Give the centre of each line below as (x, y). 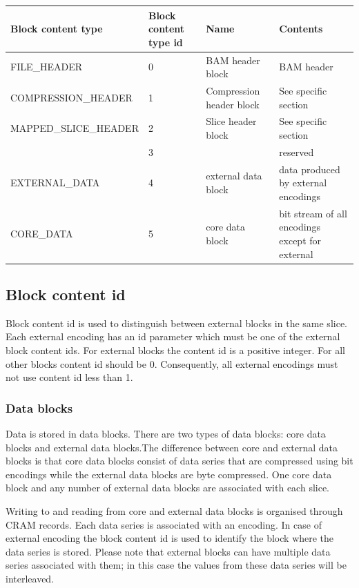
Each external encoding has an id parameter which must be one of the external (173, 336)
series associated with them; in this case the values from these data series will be (176, 565)
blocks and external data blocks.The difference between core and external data (172, 447)
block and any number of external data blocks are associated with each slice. (168, 488)
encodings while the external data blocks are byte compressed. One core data (169, 474)
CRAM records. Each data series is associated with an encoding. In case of (164, 524)
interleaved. (30, 578)
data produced (310, 169)
